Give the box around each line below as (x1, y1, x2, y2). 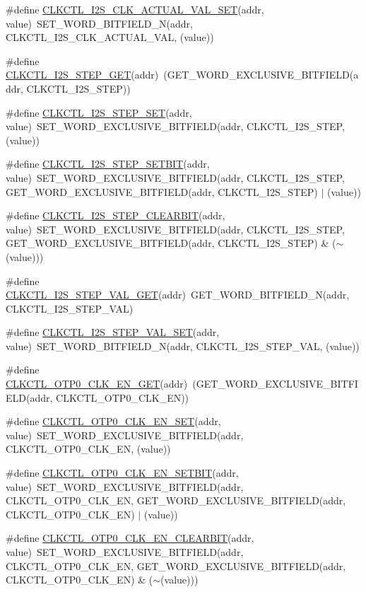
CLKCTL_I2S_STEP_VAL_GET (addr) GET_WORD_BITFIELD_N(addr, (6, 287, 350, 302)
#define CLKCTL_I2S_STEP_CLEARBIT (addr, (6, 208, 225, 223)
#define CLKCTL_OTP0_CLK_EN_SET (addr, (6, 414, 221, 429)
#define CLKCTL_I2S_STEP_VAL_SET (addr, (6, 325, 220, 339)
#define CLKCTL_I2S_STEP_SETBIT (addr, (6, 156, 210, 171)
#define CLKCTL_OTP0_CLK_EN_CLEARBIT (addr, (6, 530, 254, 545)
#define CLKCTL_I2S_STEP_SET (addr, (6, 105, 192, 120)
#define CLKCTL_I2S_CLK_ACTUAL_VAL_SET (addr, (6, 2, 264, 16)
